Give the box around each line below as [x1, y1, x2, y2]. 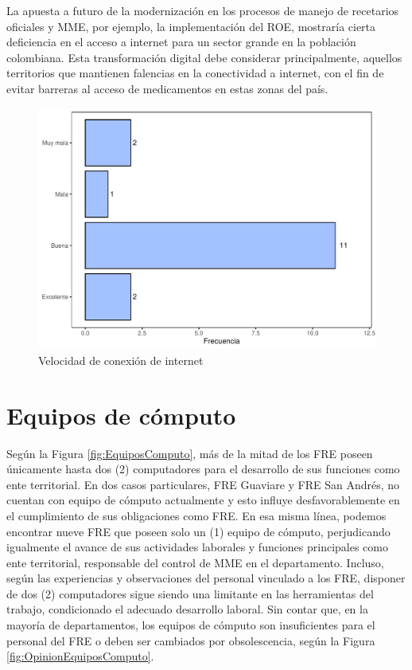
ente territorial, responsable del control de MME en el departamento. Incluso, [6, 554, 384, 570]
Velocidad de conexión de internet [38, 351, 204, 368]
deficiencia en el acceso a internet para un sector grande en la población [6, 33, 356, 50]
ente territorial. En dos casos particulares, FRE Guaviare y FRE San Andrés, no [6, 476, 400, 492]
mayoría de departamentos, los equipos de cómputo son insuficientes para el [6, 617, 375, 633]
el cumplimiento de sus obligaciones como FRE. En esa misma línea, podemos [6, 507, 387, 523]
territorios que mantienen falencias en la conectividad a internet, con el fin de [6, 65, 384, 81]
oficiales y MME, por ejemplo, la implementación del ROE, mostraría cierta [6, 18, 376, 34]
